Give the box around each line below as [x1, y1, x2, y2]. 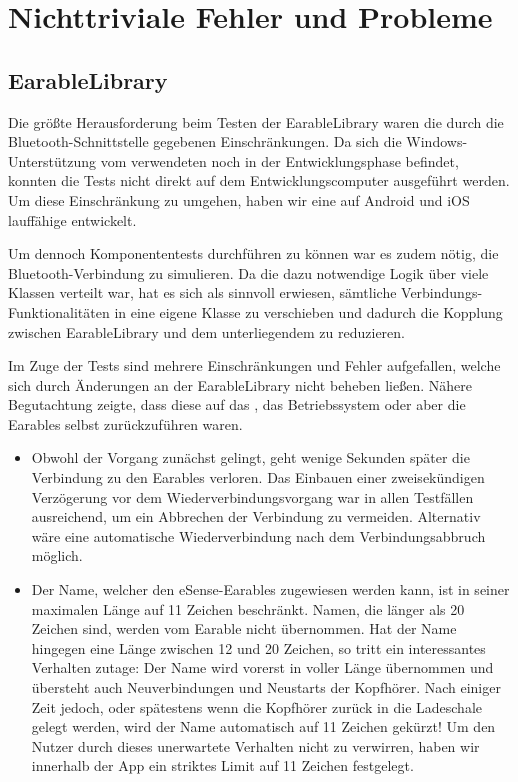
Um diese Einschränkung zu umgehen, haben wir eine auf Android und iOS [8, 189, 470, 210]
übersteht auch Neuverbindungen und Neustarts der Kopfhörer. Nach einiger [31, 677, 501, 698]
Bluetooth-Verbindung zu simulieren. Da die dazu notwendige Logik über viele [8, 262, 489, 283]
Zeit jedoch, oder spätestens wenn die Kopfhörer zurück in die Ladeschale [31, 696, 482, 717]
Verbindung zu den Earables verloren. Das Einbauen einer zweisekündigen [31, 467, 485, 488]
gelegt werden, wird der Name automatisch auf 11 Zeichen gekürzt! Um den [31, 716, 496, 737]
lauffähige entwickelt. [8, 209, 137, 230]
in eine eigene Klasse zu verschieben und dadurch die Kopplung [114, 301, 503, 322]
